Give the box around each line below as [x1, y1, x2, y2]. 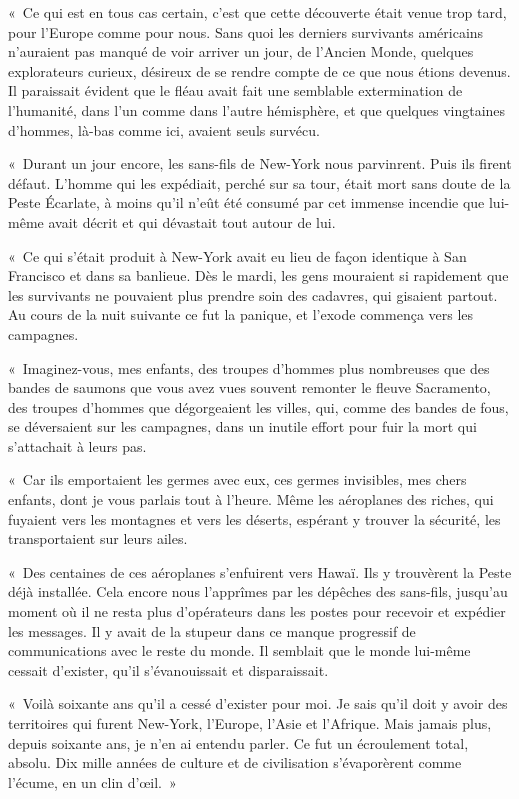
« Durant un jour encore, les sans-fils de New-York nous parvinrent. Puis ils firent [8, 153, 512, 174]
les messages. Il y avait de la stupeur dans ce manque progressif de [8, 620, 416, 641]
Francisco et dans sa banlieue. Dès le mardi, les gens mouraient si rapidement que [8, 265, 509, 286]
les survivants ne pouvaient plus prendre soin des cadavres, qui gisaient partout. [8, 284, 498, 305]
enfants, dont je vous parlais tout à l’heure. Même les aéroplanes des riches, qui [8, 489, 494, 510]
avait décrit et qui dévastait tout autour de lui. [48, 211, 336, 232]
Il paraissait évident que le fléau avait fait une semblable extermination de [8, 80, 463, 101]
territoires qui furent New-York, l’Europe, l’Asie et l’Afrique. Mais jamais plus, [8, 713, 492, 733]
